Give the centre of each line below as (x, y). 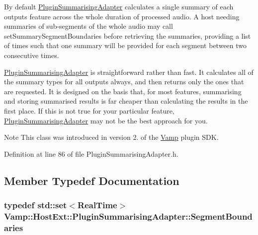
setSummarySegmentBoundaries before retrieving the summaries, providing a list (128, 35)
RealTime (97, 205)
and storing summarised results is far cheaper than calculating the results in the (126, 101)
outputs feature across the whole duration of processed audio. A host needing (122, 16)
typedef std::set (36, 205)
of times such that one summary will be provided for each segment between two (126, 45)
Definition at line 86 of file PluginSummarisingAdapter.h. (91, 153)
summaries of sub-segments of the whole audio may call (88, 26)
